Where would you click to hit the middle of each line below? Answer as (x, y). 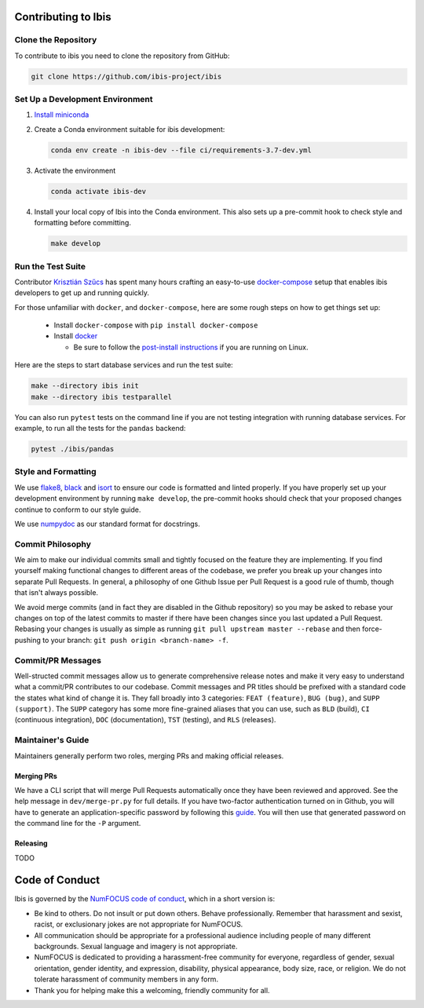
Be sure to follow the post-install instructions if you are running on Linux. (191, 347)
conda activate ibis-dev (99, 191)
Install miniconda (62, 115)
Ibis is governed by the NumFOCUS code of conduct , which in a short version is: (145, 899)
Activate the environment (75, 170)
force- (372, 629)
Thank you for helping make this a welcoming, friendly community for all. (152, 990)
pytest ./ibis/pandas (73, 449)
